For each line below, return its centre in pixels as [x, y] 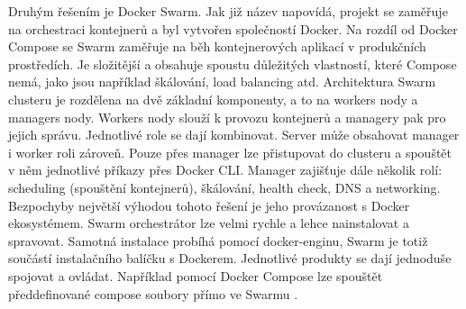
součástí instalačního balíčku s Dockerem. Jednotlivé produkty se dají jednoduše [230, 258]
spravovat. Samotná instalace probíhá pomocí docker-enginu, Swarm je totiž [218, 240]
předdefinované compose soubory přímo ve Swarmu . [153, 293]
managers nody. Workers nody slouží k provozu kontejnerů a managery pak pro [227, 117]
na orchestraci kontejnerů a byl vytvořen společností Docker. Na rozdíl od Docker [233, 28]
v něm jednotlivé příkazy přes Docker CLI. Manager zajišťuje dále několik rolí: [225, 170]
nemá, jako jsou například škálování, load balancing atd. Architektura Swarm [222, 82]
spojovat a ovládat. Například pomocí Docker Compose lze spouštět [196, 275]
